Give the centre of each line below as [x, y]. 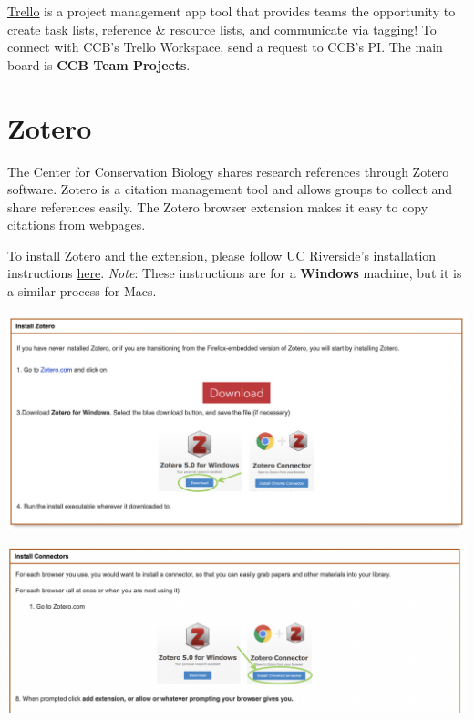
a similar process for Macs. [82, 291]
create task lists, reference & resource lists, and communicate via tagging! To [222, 29]
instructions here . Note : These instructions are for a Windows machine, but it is [235, 273]
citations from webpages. [77, 225]
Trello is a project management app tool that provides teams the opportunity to [232, 11]
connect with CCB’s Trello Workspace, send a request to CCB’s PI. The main [225, 47]
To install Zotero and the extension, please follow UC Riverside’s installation [222, 255]
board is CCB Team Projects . [99, 64]
